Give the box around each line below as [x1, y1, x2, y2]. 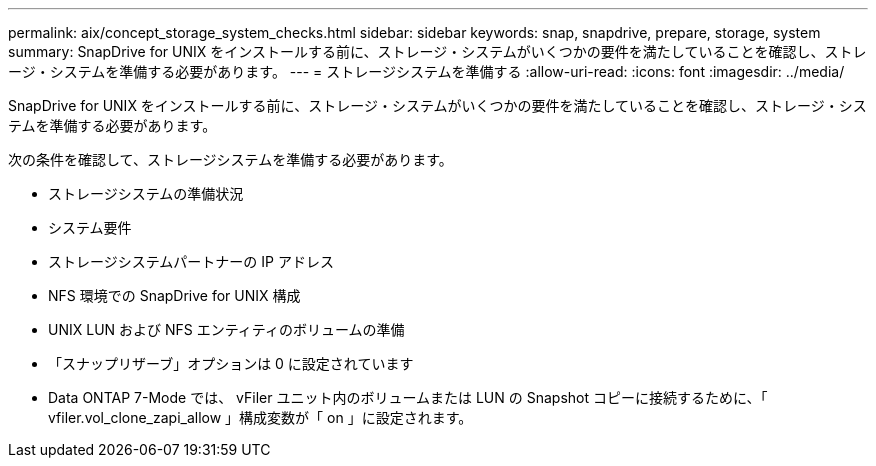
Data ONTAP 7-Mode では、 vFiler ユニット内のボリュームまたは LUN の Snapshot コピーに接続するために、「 [48, 389, 768, 406]
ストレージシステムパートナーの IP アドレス [48, 253, 334, 270]
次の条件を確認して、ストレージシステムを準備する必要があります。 [8, 151, 453, 168]
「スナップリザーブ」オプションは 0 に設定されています [48, 355, 414, 372]
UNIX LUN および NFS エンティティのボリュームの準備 [48, 321, 405, 338]
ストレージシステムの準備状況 [48, 185, 244, 202]
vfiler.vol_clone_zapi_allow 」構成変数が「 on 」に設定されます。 [48, 409, 473, 426]
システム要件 [48, 219, 132, 236]
